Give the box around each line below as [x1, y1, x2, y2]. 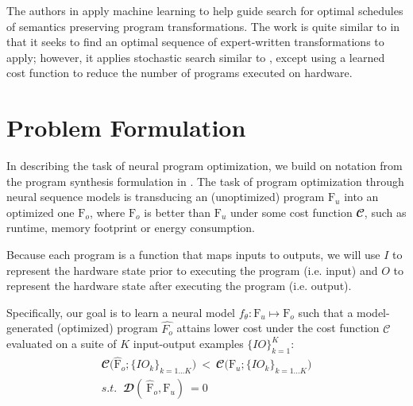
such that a [298, 304, 353, 320]
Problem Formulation [6, 111, 246, 144]
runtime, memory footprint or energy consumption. [6, 219, 255, 236]
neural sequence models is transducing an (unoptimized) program [6, 188, 325, 205]
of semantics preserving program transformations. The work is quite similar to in [6, 17, 400, 34]
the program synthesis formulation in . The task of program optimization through [6, 172, 404, 189]
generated [6, 319, 54, 336]
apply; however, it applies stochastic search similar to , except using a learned [6, 48, 385, 65]
